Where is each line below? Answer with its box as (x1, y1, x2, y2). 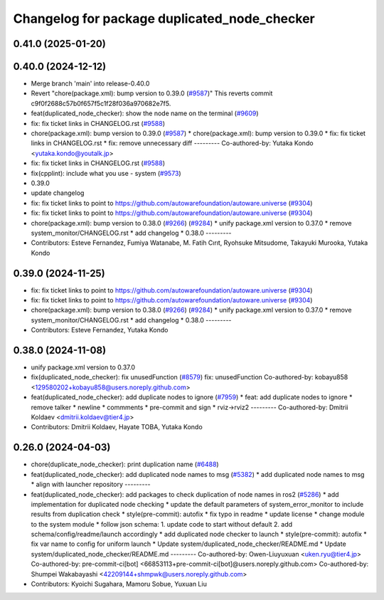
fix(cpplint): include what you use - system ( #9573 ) (31, 169, 181, 177)
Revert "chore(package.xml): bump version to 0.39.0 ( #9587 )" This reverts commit (31, 89, 273, 98)
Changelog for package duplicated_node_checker (13, 11, 316, 26)
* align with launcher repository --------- (31, 480, 151, 489)
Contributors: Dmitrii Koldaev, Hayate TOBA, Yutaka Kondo (31, 423, 203, 431)
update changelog (31, 189, 85, 197)
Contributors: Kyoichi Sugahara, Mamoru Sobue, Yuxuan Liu (31, 580, 208, 589)
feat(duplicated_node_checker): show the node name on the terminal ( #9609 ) (31, 109, 259, 117)
